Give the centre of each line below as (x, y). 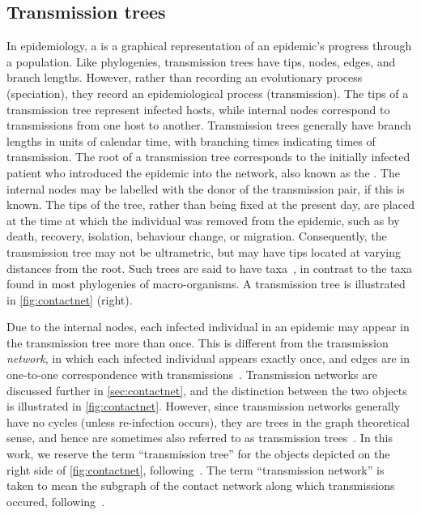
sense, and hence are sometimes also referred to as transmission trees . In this (200, 438)
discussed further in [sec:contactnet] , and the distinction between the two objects (207, 390)
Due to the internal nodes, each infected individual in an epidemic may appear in (208, 327)
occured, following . (56, 501)
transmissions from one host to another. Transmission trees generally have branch (209, 125)
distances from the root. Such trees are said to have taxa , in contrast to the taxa (210, 268)
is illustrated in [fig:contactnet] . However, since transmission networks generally (204, 406)
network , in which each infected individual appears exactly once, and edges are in (208, 358)
